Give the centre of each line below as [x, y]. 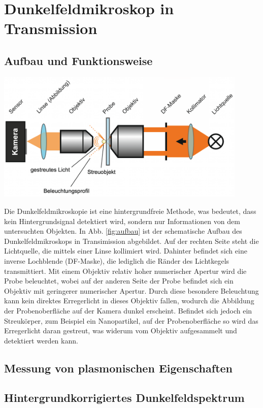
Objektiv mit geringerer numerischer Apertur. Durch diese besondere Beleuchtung [131, 290]
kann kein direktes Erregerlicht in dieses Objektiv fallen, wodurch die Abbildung [129, 301]
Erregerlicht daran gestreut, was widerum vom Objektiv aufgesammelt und [121, 331]
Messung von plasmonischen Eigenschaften [119, 368]
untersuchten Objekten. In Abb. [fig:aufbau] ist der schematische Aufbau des [123, 231]
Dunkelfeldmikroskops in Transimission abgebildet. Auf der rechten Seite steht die [131, 241]
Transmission [51, 28]
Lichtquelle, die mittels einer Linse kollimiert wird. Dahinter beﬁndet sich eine [126, 251]
